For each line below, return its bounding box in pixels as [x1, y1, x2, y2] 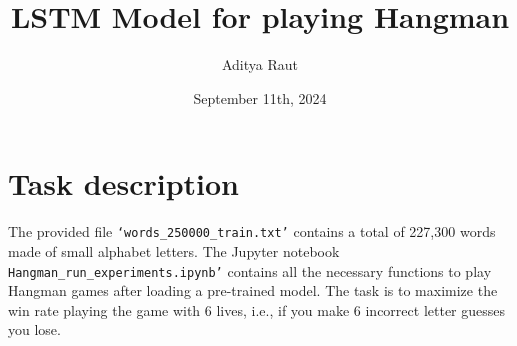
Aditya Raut [221, 54, 299, 75]
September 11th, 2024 [193, 87, 327, 108]
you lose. [8, 319, 61, 340]
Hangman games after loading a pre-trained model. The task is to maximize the [8, 280, 498, 301]
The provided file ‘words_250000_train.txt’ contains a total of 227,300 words [8, 221, 496, 242]
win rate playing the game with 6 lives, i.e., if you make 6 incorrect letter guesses [8, 299, 506, 320]
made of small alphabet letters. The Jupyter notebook [8, 240, 340, 261]
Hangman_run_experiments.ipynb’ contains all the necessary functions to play [8, 260, 492, 281]
